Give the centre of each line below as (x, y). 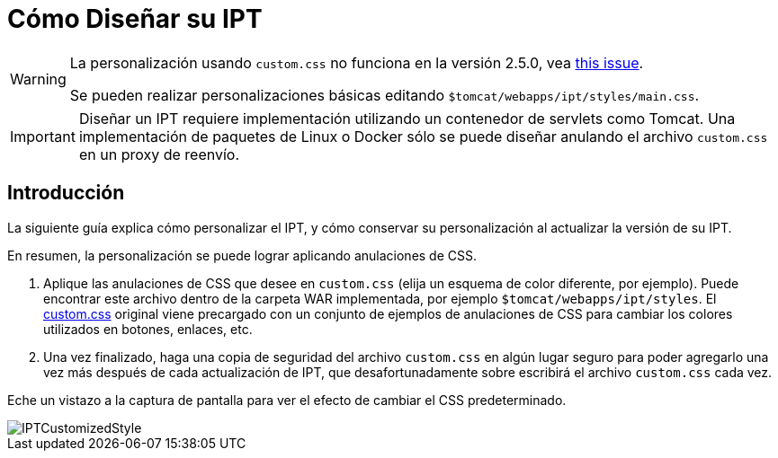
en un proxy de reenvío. (159, 154)
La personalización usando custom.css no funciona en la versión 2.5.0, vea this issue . (357, 62)
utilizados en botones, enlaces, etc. (148, 329)
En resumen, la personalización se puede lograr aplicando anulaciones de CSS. (242, 255)
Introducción (66, 193)
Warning (38, 79)
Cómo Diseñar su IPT (135, 19)
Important (43, 136)
